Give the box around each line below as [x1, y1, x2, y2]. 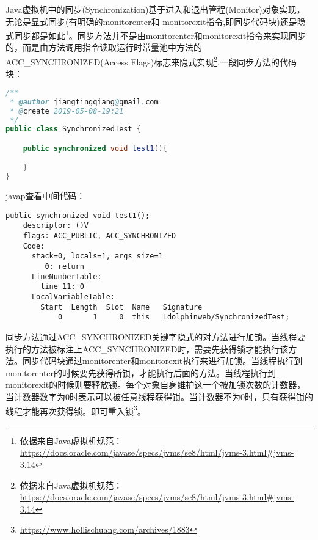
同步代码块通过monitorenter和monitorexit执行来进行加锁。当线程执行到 [22, 354, 303, 367]
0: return [45, 262, 84, 271]
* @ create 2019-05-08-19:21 [10, 106, 124, 115]
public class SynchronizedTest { [5, 125, 141, 134]
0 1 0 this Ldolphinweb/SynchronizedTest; [57, 313, 290, 322]
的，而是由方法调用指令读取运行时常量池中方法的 [5, 41, 202, 54]
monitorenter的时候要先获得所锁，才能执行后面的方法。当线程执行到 [5, 366, 276, 379]
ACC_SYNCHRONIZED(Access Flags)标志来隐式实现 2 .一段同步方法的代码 [5, 54, 297, 68]
